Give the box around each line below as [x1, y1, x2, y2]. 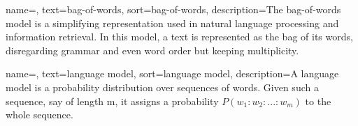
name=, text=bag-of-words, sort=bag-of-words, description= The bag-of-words [6, 2, 341, 16]
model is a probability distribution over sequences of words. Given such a [6, 79, 319, 94]
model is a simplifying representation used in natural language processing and [6, 15, 339, 30]
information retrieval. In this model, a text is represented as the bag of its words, [6, 29, 353, 44]
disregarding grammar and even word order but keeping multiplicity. [6, 42, 299, 57]
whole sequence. [6, 107, 73, 122]
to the [305, 93, 331, 108]
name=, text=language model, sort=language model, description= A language [6, 66, 339, 81]
